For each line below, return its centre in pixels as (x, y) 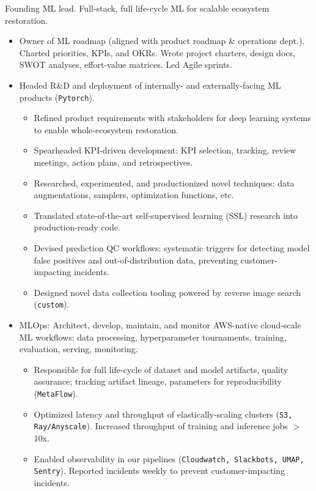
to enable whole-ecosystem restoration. (106, 129)
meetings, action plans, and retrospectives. (113, 162)
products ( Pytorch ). (57, 97)
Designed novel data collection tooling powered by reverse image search (167, 292)
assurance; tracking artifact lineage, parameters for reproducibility (158, 381)
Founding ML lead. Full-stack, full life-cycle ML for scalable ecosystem (137, 8)
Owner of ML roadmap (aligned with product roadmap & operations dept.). (162, 41)
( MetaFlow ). (56, 393)
